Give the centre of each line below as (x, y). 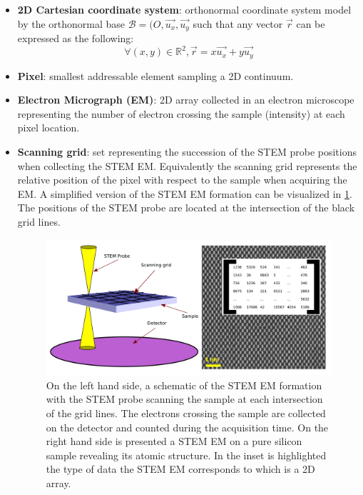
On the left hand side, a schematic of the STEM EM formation (184, 385)
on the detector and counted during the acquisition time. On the (187, 427)
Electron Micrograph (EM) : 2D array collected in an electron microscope (186, 100)
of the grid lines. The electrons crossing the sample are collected (186, 413)
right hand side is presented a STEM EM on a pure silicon (174, 441)
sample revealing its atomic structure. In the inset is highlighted (186, 455)
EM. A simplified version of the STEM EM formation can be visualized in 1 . (185, 193)
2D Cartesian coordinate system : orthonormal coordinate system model (184, 9)
